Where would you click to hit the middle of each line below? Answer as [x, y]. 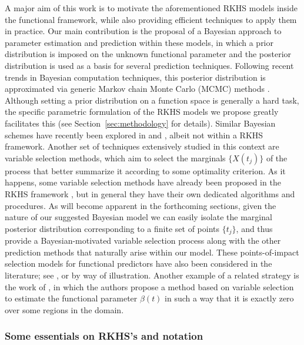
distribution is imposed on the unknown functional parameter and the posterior [148, 54]
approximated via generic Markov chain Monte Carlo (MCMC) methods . [137, 89]
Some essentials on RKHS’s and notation [104, 336]
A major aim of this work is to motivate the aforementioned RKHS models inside [151, 8]
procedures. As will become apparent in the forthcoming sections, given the [141, 205]
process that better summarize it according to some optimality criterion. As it [145, 170]
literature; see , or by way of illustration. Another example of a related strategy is [152, 275]
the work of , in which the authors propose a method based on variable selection [149, 286]
